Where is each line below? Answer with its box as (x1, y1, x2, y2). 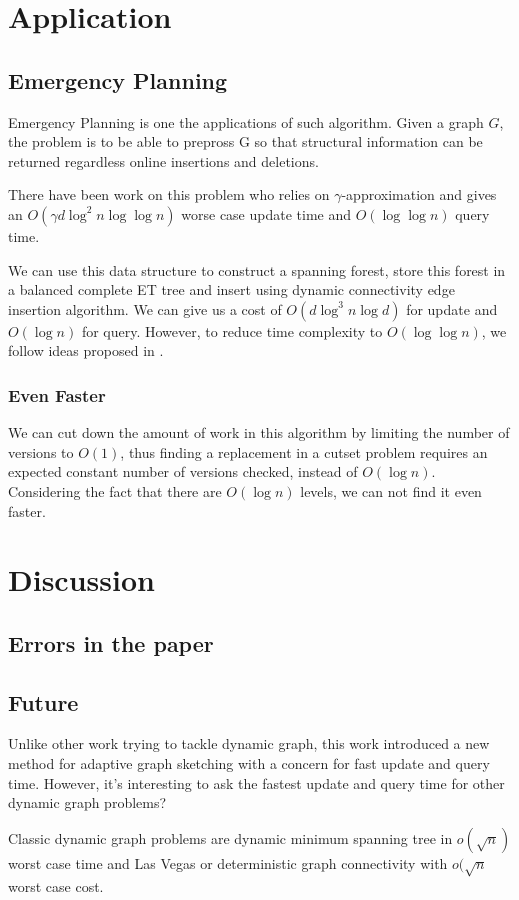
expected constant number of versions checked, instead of (8, 461, 358, 482)
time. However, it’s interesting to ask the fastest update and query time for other (8, 772, 505, 793)
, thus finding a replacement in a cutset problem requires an (120, 441, 488, 462)
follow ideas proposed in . (8, 340, 164, 361)
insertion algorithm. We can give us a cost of (8, 298, 282, 319)
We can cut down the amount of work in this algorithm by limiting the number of (8, 422, 510, 443)
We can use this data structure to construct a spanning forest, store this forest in (8, 259, 506, 280)
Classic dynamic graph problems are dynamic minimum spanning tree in (8, 827, 453, 848)
